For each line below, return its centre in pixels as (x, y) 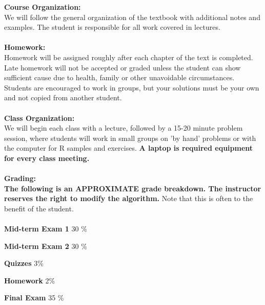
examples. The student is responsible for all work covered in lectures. (112, 27)
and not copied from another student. (63, 97)
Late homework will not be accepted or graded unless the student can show (123, 67)
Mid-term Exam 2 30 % (46, 246)
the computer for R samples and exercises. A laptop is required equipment (129, 148)
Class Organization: (39, 118)
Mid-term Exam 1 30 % (46, 229)
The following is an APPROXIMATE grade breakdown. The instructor (133, 188)
